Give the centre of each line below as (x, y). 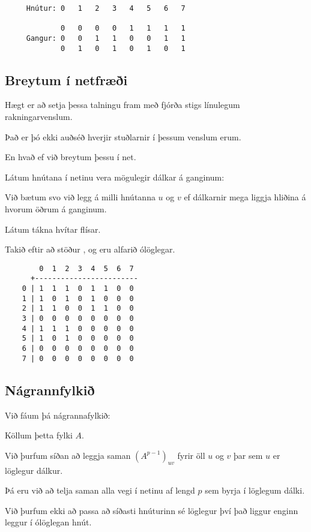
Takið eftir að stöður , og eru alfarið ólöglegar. (90, 249)
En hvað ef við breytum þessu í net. (71, 157)
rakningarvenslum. (39, 117)
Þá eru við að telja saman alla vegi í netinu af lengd (100, 490)
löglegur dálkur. (34, 470)
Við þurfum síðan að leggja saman (68, 455)
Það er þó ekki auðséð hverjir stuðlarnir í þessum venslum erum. (123, 136)
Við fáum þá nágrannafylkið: (58, 415)
